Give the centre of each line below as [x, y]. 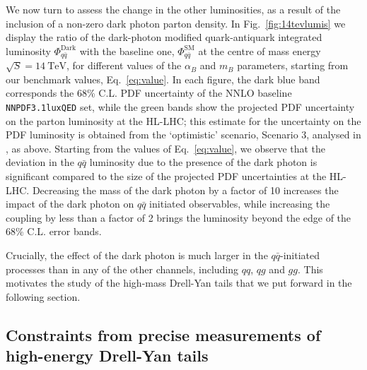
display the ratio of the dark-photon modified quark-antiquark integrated [164, 37]
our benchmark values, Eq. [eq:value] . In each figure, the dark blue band [163, 79]
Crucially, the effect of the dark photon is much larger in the [137, 255]
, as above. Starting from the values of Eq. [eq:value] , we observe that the [166, 148]
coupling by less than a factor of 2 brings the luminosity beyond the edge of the [179, 217]
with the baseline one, [127, 50]
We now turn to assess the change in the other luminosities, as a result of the [173, 9]
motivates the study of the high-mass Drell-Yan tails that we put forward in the [179, 283]
